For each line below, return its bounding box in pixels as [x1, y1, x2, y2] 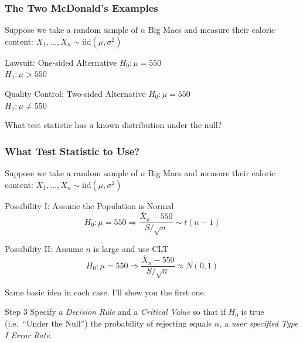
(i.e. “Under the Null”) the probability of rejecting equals [5, 317, 212, 329]
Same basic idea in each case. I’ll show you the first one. [5, 285, 206, 298]
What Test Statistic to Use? [5, 143, 140, 158]
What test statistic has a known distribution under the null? [5, 119, 222, 131]
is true [241, 305, 264, 318]
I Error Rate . [5, 328, 52, 341]
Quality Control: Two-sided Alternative [5, 88, 146, 99]
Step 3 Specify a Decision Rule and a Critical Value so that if [5, 305, 226, 318]
